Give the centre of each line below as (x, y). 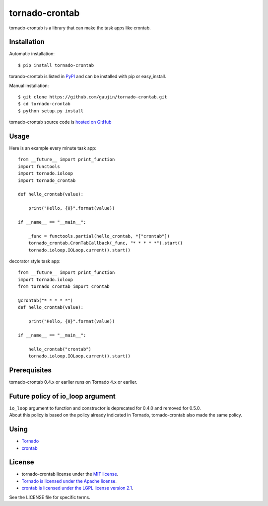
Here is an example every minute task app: (53, 148)
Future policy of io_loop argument (63, 396)
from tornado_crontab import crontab (64, 287)
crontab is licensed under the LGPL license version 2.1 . (77, 488)
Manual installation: (29, 85)
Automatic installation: (32, 54)
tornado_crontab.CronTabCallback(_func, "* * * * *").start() (105, 243)
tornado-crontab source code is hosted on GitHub (60, 122)
